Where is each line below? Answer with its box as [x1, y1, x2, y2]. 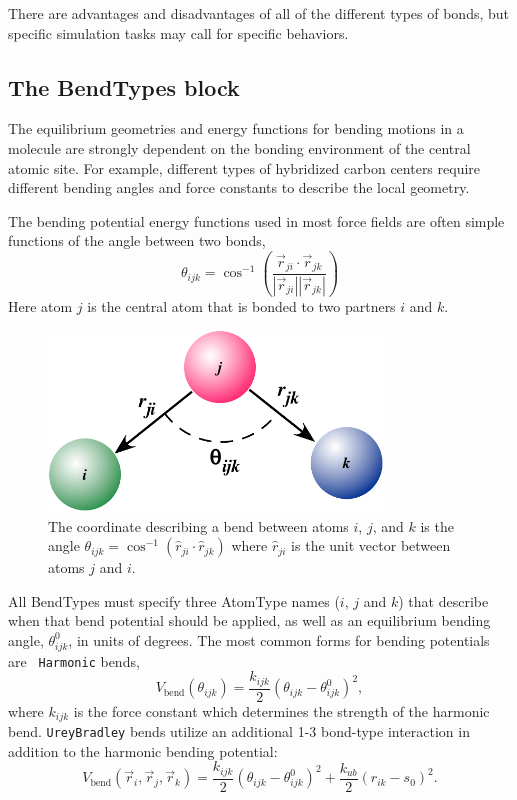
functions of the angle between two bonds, [8, 230, 266, 251]
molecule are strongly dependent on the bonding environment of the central [8, 137, 471, 158]
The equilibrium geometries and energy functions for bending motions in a [8, 118, 464, 139]
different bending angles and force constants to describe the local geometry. [8, 177, 470, 198]
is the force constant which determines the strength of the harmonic [73, 700, 490, 721]
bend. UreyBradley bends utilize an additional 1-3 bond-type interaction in [8, 721, 470, 742]
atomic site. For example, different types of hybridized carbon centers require [8, 157, 481, 178]
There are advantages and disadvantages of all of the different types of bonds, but [8, 3, 510, 23]
